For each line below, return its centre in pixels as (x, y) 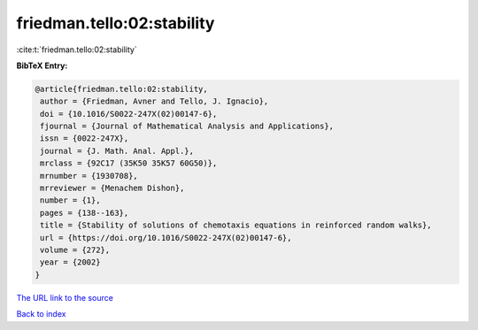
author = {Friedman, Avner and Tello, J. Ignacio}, (154, 101)
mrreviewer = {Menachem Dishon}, (112, 188)
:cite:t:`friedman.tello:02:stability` (77, 50)
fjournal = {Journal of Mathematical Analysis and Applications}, (187, 127)
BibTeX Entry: (42, 65)
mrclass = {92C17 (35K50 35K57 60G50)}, (129, 163)
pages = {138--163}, (85, 213)
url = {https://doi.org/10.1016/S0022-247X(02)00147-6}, (166, 238)
